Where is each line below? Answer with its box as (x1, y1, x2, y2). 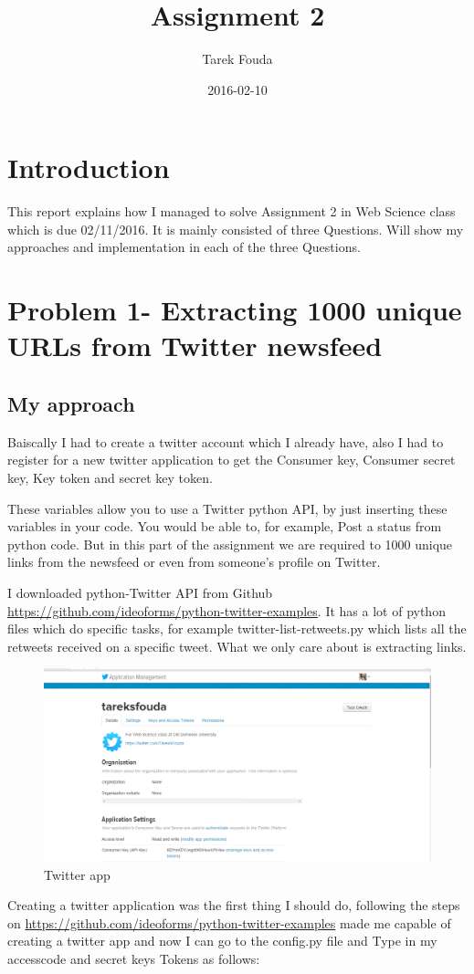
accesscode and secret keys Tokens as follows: (7, 948, 260, 968)
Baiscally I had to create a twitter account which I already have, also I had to (7, 432, 444, 451)
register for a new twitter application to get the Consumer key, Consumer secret (7, 450, 456, 469)
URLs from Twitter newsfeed (7, 327, 383, 364)
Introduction (7, 149, 170, 186)
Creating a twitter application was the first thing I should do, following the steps (7, 895, 460, 915)
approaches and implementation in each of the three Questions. (7, 237, 361, 257)
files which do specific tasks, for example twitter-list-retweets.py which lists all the (7, 619, 467, 638)
